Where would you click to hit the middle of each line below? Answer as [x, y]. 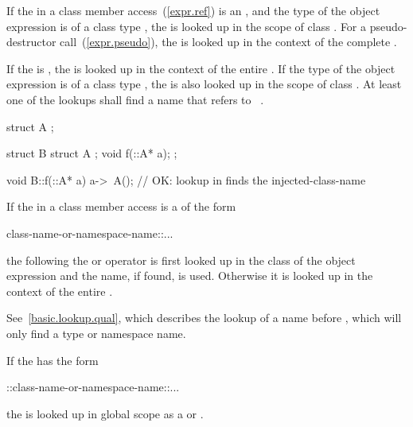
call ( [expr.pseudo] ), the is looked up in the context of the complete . [228, 42]
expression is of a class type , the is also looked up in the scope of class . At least [204, 84]
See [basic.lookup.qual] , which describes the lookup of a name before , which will [204, 318]
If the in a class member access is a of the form [121, 206]
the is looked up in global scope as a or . [105, 413]
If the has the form [53, 360]
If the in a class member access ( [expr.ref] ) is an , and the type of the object [193, 10]
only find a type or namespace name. [96, 333]
